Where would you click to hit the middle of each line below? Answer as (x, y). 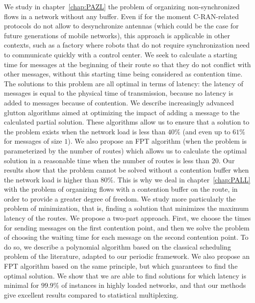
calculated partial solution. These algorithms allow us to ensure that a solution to (127, 122)
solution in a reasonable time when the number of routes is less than (107, 160)
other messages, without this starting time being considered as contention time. (123, 74)
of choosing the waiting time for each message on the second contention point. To (126, 237)
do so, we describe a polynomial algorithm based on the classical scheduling (117, 246)
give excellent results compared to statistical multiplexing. (91, 294)
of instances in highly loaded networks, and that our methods (154, 285)
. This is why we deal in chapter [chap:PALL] (182, 179)
